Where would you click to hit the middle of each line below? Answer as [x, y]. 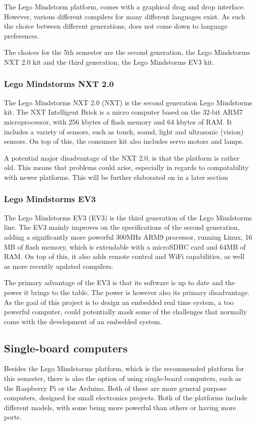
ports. [13, 417]
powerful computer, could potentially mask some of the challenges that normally [126, 312]
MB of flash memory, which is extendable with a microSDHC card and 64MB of [125, 246]
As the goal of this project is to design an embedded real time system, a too [119, 302]
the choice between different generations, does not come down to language [116, 26]
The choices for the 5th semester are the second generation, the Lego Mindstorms [127, 52]
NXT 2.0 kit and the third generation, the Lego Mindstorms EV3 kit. [109, 62]
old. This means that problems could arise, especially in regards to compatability [127, 167]
